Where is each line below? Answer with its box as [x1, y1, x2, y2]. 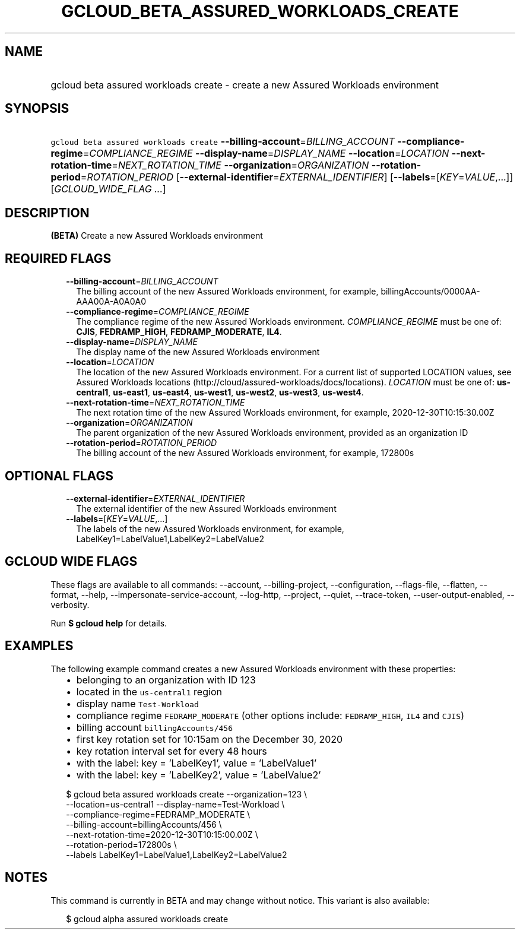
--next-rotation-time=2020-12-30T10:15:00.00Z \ [66, 829, 258, 840]
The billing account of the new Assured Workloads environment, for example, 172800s [76, 448, 414, 458]
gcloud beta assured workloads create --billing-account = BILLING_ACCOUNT [50, 135, 395, 148]
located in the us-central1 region [76, 685, 222, 698]
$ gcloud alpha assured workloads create [66, 913, 229, 924]
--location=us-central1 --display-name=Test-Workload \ [66, 799, 285, 809]
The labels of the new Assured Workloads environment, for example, [76, 523, 344, 534]
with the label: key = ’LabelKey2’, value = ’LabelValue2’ [76, 768, 321, 781]
